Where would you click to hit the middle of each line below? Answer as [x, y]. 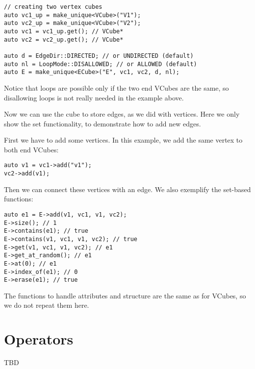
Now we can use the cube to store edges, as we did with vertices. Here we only [122, 114]
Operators [39, 339]
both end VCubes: [31, 149]
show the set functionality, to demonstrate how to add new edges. [102, 123]
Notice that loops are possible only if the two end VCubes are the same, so [116, 87]
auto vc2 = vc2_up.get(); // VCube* [64, 39]
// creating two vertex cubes [53, 7]
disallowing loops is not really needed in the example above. [94, 97]
